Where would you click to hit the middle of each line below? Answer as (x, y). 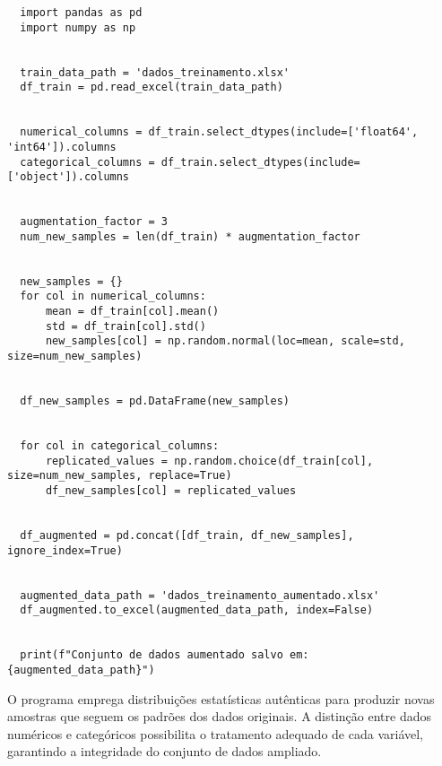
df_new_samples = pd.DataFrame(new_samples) (155, 401)
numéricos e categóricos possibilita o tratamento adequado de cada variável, (215, 733)
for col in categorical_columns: (120, 446)
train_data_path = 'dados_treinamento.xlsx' (155, 72)
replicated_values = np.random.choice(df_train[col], (209, 461)
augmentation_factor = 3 (94, 222)
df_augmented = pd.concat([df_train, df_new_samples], (187, 535)
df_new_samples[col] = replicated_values (171, 491)
